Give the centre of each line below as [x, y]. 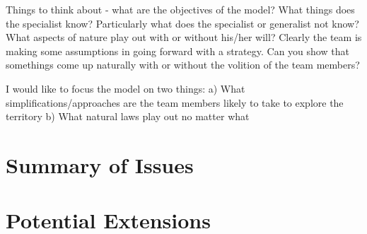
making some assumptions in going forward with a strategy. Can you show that [177, 51]
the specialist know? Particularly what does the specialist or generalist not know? [182, 23]
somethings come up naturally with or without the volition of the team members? [183, 65]
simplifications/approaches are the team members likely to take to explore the [175, 102]
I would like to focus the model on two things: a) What [126, 88]
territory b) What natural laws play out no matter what [128, 116]
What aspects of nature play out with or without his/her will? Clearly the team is [184, 37]
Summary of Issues [100, 164]
